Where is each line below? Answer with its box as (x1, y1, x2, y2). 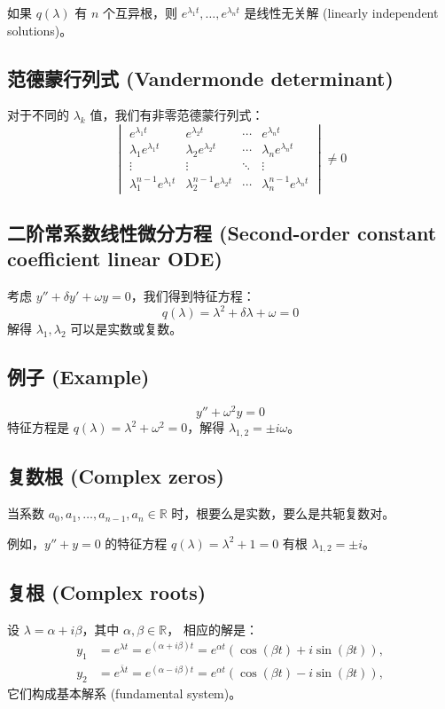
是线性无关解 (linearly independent (244, 4, 439, 21)
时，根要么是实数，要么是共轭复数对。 (171, 504, 395, 523)
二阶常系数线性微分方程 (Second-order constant (7, 218, 437, 246)
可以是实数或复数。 (70, 319, 183, 338)
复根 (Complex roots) (7, 578, 207, 605)
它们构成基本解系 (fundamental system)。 (7, 684, 242, 703)
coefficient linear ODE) (7, 245, 222, 272)
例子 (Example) (7, 363, 150, 390)
